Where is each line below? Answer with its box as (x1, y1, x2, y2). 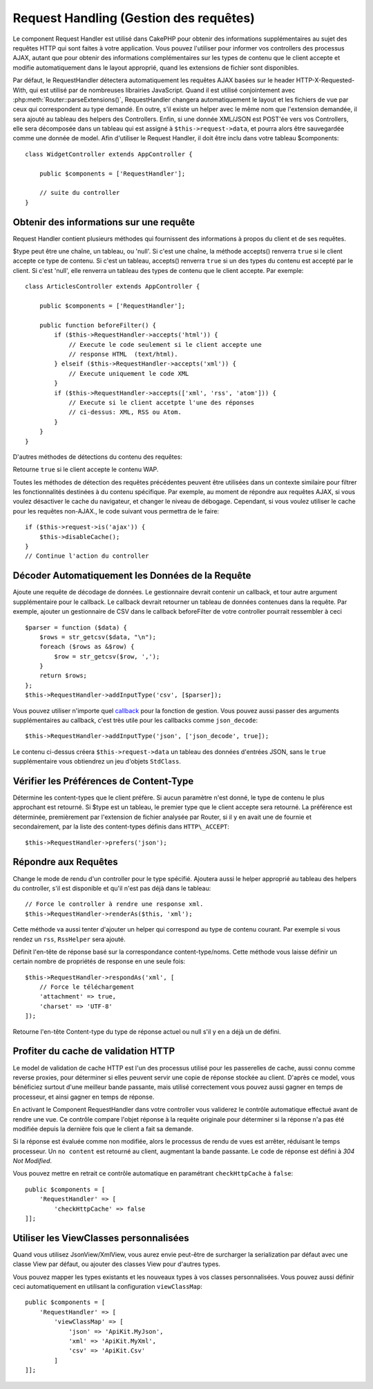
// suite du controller (39, 189, 120, 197)
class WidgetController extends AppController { (25, 150, 193, 158)
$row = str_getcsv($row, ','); (54, 652, 160, 660)
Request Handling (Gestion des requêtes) (12, 10, 255, 26)
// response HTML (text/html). (68, 350, 179, 358)
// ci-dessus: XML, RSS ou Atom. (68, 408, 182, 416)
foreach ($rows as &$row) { (39, 643, 135, 651)
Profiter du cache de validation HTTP (12, 1046, 175, 1057)
